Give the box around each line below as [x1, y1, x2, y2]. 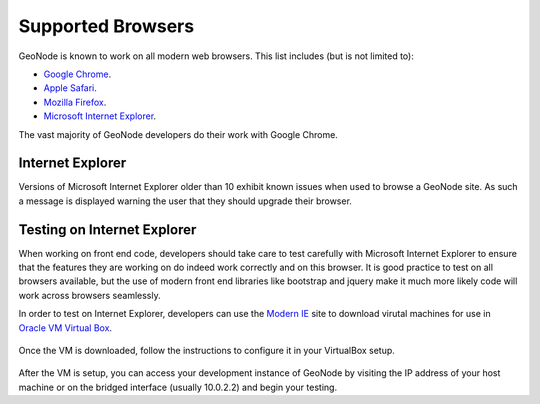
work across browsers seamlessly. [18, 289, 161, 301]
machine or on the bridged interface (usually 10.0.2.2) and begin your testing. [18, 381, 338, 393]
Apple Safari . [43, 82, 97, 94]
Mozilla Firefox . [43, 96, 107, 108]
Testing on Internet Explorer [18, 221, 197, 238]
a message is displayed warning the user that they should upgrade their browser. [18, 195, 352, 207]
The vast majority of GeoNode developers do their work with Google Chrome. [18, 128, 339, 140]
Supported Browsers [18, 15, 195, 37]
